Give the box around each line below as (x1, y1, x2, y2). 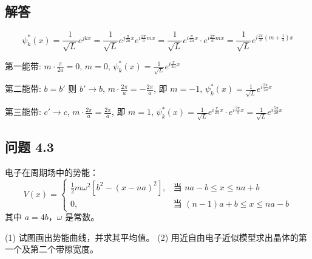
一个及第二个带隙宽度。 (5, 243, 98, 255)
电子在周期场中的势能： (5, 165, 98, 178)
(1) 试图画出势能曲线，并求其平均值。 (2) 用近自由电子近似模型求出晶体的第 (5, 230, 307, 243)
